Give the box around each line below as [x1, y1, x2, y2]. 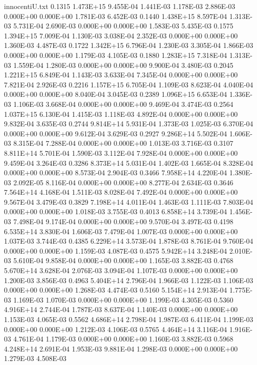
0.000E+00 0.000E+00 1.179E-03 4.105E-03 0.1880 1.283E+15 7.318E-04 [4, 49, 227, 60]
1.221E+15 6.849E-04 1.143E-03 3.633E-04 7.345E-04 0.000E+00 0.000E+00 [4, 69, 238, 80]
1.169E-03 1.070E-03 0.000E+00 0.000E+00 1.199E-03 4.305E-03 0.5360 [13, 294, 233, 305]
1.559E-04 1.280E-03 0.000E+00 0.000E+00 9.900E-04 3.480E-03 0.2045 [13, 59, 233, 70]
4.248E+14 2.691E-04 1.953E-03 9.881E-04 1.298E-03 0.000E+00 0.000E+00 [4, 343, 238, 354]
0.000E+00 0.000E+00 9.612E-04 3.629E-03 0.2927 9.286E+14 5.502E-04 [4, 128, 227, 138]
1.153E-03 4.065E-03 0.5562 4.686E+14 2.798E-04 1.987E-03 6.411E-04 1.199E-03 [4, 314, 253, 324]
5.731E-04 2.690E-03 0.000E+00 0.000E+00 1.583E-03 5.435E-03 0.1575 [13, 20, 233, 31]
